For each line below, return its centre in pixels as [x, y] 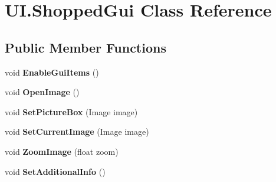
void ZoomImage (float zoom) [62, 151]
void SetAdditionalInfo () [55, 171]
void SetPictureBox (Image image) [71, 111]
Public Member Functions [86, 47]
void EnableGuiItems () [52, 72]
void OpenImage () [42, 92]
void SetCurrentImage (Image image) [77, 131]
